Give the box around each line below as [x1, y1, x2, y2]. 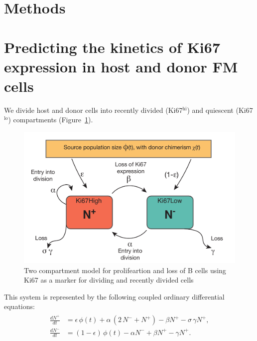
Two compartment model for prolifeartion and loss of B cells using [24, 265, 226, 275]
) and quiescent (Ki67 [187, 104, 253, 115]
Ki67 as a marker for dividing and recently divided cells [24, 275, 194, 285]
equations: [4, 301, 35, 312]
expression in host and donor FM [4, 56, 238, 76]
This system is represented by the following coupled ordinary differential [4, 291, 225, 302]
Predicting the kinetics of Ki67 [4, 36, 221, 57]
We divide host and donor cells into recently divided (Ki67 [4, 104, 183, 115]
